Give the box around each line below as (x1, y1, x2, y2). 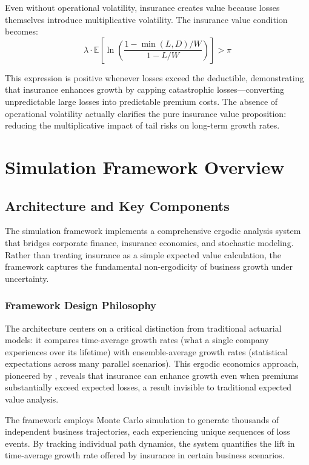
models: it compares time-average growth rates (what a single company (5, 333, 269, 346)
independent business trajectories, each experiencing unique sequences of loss (5, 425, 290, 438)
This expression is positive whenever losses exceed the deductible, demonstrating (5, 71, 304, 84)
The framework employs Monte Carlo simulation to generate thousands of (5, 413, 279, 426)
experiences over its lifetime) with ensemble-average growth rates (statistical (5, 345, 288, 358)
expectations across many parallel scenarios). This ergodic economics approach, (5, 357, 299, 370)
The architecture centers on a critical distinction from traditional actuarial (5, 321, 282, 334)
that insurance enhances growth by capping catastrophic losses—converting (5, 83, 285, 96)
